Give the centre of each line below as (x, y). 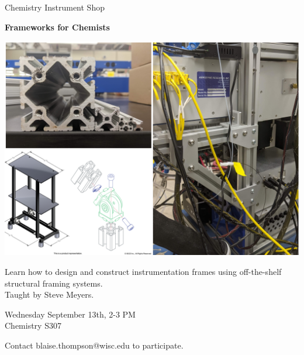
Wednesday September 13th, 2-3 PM (70, 314)
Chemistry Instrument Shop (55, 7)
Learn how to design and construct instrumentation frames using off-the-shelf (143, 271)
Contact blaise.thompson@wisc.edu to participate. (94, 345)
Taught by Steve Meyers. (49, 294)
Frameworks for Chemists (57, 27)
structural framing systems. (54, 283)
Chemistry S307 (33, 325)
